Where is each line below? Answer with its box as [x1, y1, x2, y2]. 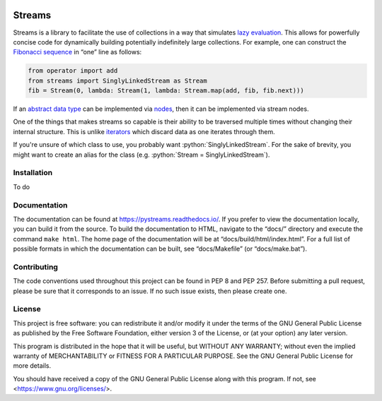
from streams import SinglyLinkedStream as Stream [28, 76, 208, 85]
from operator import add [28, 67, 118, 75]
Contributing [13, 262, 58, 272]
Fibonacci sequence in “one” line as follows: [13, 48, 142, 56]
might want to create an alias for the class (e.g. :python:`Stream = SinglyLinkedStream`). [13, 150, 270, 159]
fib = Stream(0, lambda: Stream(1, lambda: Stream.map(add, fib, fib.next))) [28, 87, 304, 95]
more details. [13, 361, 52, 370]
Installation [13, 168, 53, 178]
